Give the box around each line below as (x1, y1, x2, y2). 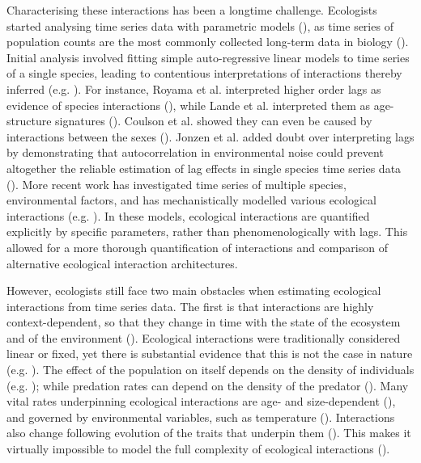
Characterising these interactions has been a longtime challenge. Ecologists (6, 2, 377, 18)
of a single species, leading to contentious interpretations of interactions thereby (6, 65, 402, 82)
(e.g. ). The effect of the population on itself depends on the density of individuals (6, 361, 415, 378)
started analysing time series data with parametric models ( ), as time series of (6, 17, 393, 34)
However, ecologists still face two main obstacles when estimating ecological (6, 282, 381, 299)
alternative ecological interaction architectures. (6, 255, 238, 271)
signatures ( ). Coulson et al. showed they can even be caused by (55, 112, 372, 129)
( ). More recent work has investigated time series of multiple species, (6, 175, 347, 192)
